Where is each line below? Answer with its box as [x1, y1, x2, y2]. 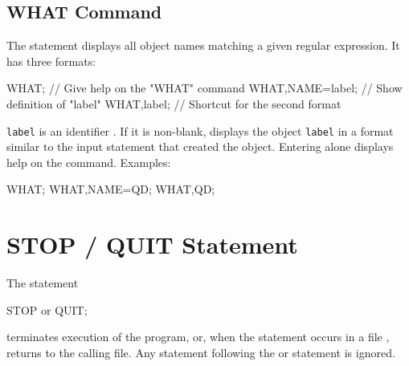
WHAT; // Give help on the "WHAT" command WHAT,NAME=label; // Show [6, 79, 403, 96]
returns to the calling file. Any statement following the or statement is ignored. [6, 344, 395, 360]
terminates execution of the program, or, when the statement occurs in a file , [6, 328, 390, 345]
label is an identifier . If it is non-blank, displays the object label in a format [6, 122, 394, 139]
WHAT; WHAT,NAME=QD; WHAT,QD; [6, 181, 215, 197]
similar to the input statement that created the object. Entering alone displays [6, 138, 394, 155]
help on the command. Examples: [6, 153, 171, 170]
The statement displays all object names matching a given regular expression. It [6, 37, 400, 54]
